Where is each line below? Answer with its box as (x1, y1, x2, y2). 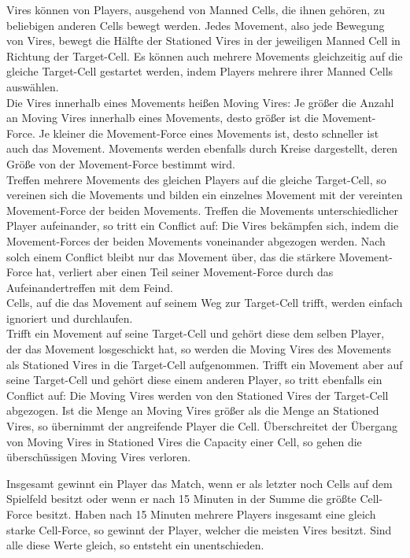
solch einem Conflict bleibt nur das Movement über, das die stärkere (6, 248, 336, 264)
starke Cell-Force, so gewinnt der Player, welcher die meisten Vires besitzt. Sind (6, 521, 392, 538)
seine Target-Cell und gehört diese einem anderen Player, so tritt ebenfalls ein (6, 371, 382, 388)
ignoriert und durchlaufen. (6, 309, 133, 326)
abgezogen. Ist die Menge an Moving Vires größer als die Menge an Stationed (6, 402, 379, 419)
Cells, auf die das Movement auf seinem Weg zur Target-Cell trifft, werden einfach (6, 294, 403, 311)
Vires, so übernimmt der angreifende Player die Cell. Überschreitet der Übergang (6, 418, 397, 434)
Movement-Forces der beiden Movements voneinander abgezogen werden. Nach (6, 232, 386, 249)
